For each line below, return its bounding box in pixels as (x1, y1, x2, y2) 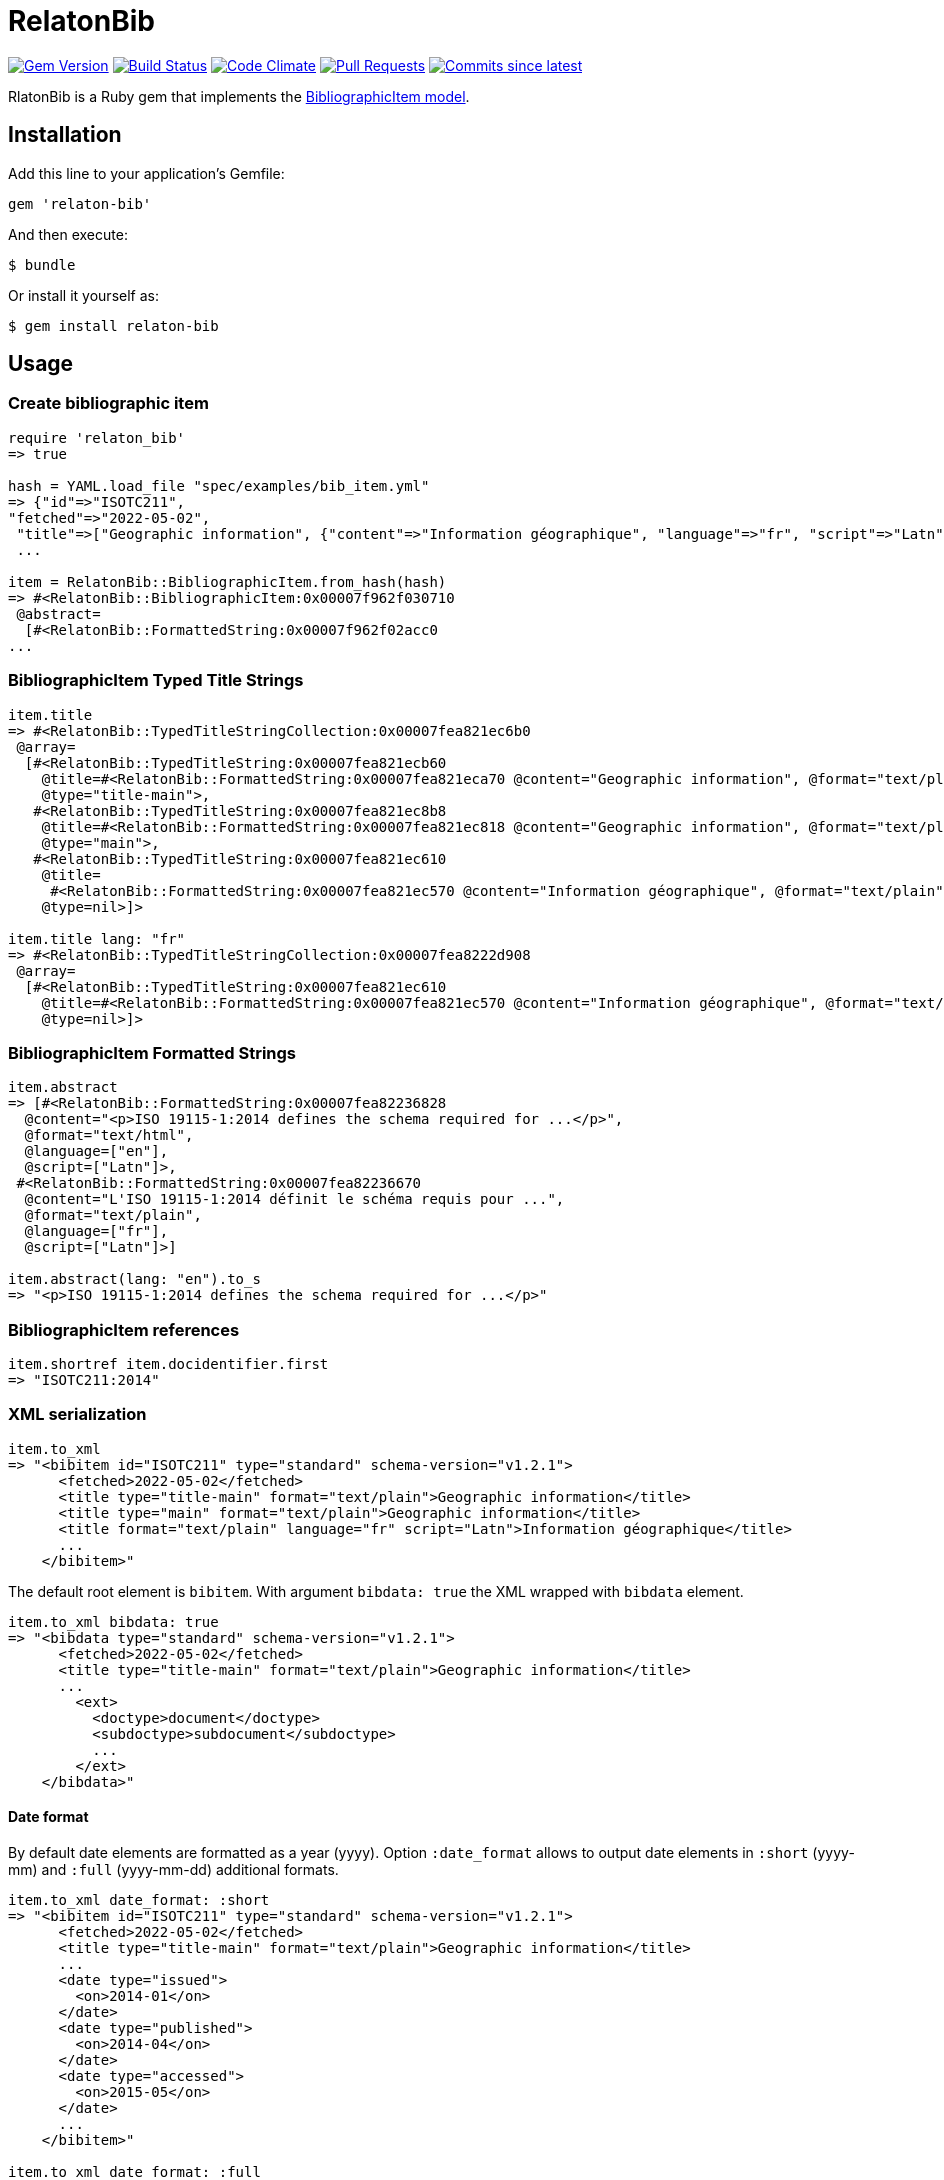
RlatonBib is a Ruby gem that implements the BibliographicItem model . (8, 87, 470, 105)
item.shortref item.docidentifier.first (8, 1356, 329, 1373)
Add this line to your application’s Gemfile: (8, 164, 285, 182)
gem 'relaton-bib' (8, 195, 152, 212)
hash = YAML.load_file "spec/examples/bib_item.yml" (8, 477, 430, 494)
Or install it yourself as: (8, 286, 159, 304)
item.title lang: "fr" (8, 930, 186, 947)
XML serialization (8, 1404, 147, 1425)
